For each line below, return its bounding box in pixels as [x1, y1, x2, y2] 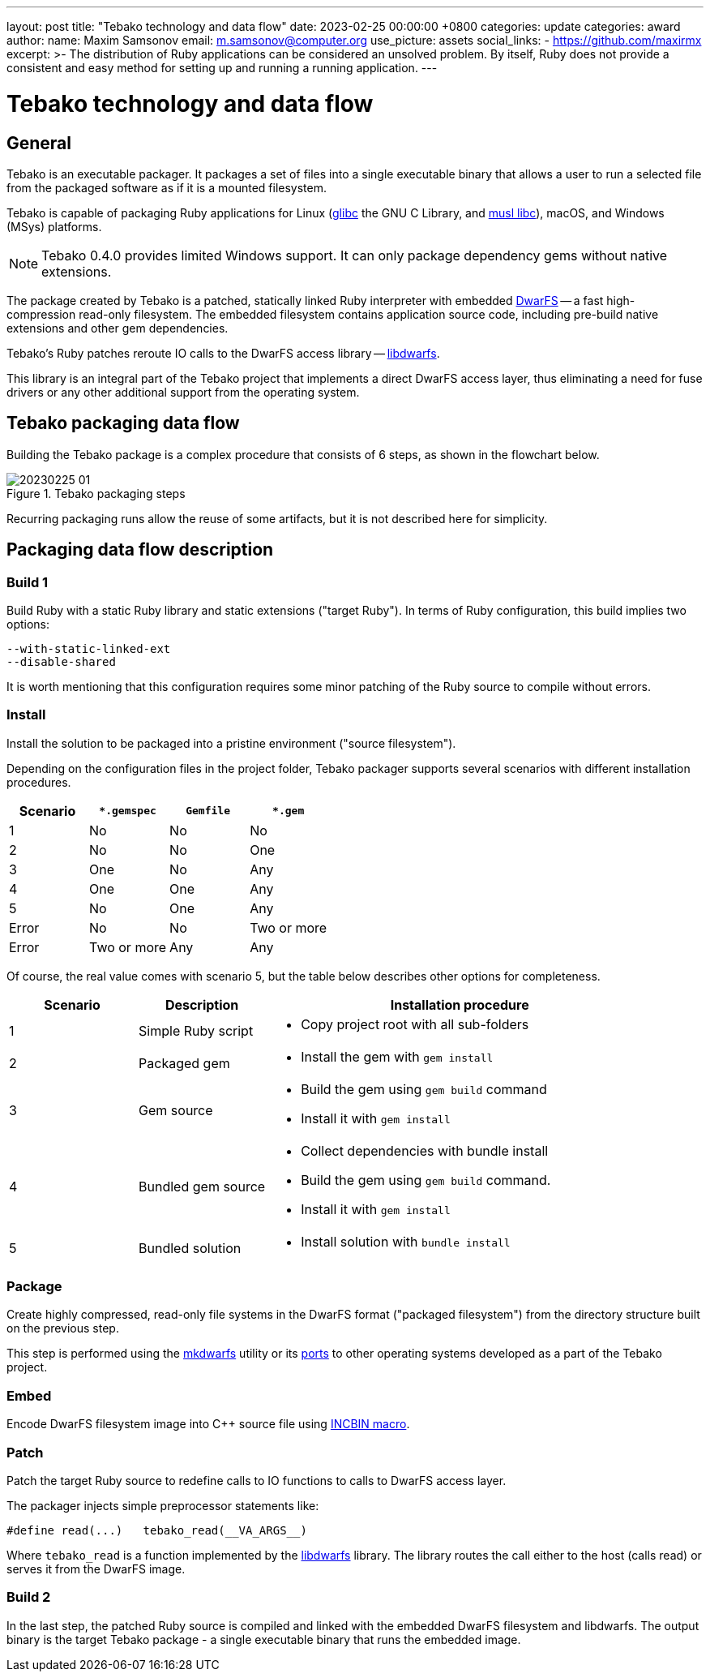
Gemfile [186, 805, 231, 818]
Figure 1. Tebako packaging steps [6, 486, 186, 500]
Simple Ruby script [139, 1022, 254, 1039]
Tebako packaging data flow [6, 413, 240, 434]
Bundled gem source [139, 1178, 266, 1195]
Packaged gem [139, 1054, 230, 1071]
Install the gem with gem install [301, 1048, 494, 1065]
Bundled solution [139, 1239, 242, 1256]
